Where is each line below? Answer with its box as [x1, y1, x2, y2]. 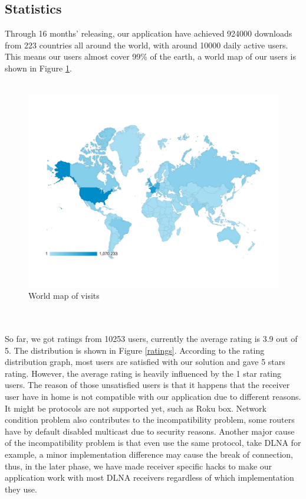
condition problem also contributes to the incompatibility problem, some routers [5, 413, 295, 426]
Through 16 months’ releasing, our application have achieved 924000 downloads [5, 27, 292, 40]
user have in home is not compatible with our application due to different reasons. [5, 390, 301, 403]
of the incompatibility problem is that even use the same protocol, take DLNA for [5, 436, 301, 449]
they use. [5, 482, 37, 495]
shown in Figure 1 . [5, 61, 72, 74]
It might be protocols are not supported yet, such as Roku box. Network [5, 402, 266, 414]
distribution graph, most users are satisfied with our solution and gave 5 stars [5, 356, 285, 368]
